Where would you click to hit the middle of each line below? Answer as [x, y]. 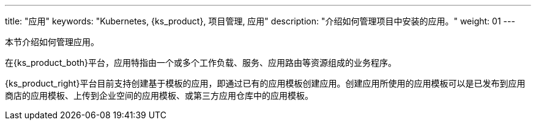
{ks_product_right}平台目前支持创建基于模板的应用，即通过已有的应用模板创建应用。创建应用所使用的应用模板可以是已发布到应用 [265, 83]
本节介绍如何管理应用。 [52, 42]
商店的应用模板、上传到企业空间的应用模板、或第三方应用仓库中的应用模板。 [159, 95]
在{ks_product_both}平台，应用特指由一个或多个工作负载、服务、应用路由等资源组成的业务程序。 [201, 62]
